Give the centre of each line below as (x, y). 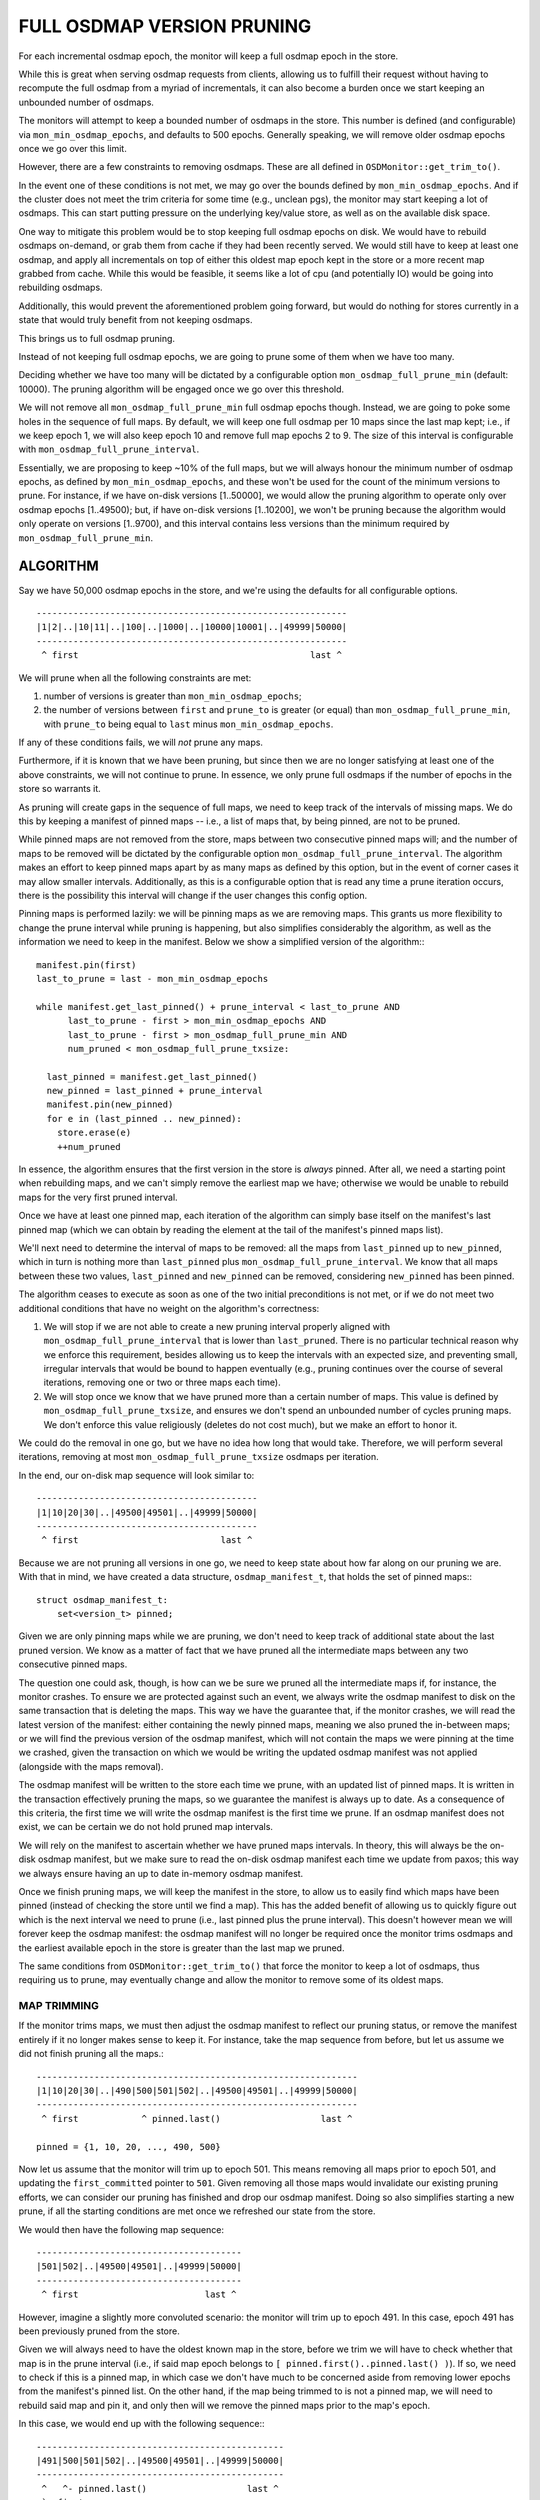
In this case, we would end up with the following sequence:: (141, 2424)
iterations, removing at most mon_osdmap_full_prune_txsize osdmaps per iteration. (198, 1457)
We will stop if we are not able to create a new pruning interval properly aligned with (216, 1326)
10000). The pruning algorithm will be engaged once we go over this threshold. (181, 389)
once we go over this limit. (72, 148)
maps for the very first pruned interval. (98, 1197)
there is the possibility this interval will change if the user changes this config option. (193, 895)
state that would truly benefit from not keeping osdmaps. (136, 320)
